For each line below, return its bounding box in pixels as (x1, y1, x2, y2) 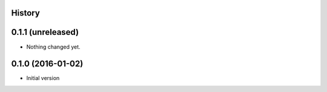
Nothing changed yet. (26, 43, 81, 51)
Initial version (26, 75, 60, 82)
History (11, 8, 41, 18)
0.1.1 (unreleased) (11, 27, 79, 37)
